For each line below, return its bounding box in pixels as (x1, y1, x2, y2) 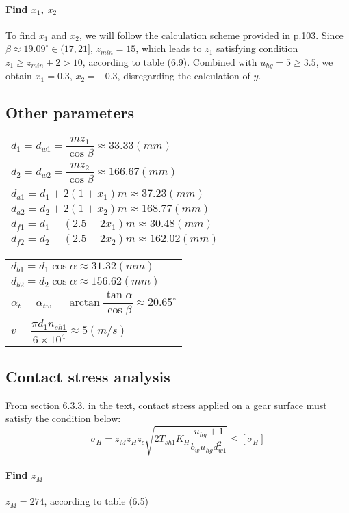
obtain (5, 68, 32, 83)
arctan (69, 296, 100, 308)
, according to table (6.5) (44, 494, 148, 508)
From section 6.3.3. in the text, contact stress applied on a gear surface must (5, 397, 327, 412)
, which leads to (135, 41, 202, 55)
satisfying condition (216, 41, 298, 55)
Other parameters (5, 102, 134, 123)
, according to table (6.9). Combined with (82, 54, 257, 68)
